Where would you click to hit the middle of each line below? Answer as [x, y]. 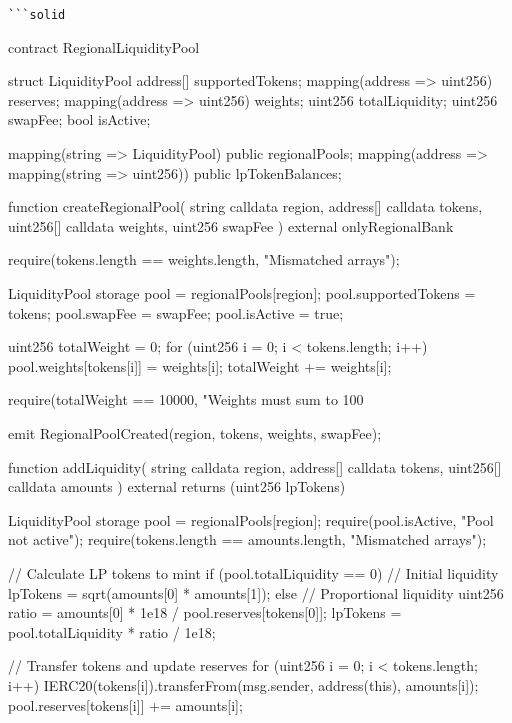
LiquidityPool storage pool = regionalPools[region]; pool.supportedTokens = [242, 293]
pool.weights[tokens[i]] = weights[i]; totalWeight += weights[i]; [200, 365]
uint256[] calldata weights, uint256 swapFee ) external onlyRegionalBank [231, 225]
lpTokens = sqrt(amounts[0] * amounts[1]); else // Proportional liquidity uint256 [256, 592]
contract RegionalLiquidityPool [104, 46]
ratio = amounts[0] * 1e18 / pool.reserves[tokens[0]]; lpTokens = [205, 612]
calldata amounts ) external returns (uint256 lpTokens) [177, 486]
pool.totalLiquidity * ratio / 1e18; [112, 631]
